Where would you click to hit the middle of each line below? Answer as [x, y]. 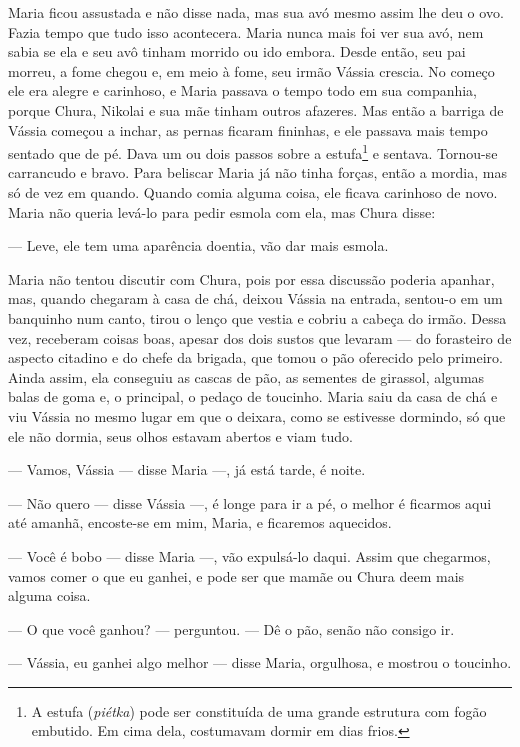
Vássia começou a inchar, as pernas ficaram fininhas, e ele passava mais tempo [248, 129]
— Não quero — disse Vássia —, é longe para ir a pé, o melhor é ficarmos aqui [250, 502]
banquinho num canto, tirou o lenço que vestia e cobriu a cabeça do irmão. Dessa [257, 317]
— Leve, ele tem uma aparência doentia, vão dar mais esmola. [198, 245]
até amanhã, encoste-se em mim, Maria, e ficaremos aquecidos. [200, 522]
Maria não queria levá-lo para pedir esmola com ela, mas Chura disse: [222, 211]
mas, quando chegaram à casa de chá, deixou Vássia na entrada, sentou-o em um [255, 298]
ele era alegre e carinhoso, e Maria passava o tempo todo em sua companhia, [243, 90]
